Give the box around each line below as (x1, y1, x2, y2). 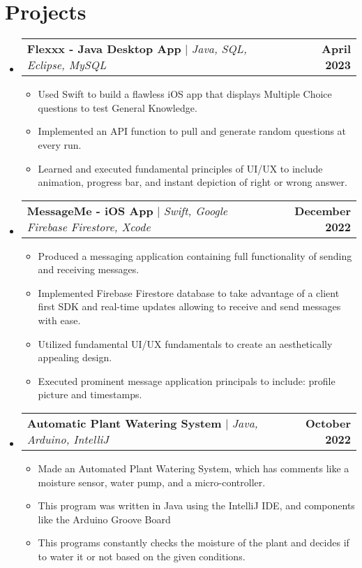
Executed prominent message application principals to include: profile (38, 373, 335, 388)
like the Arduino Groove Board (38, 511, 171, 526)
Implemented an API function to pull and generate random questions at (38, 124, 347, 138)
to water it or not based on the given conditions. (38, 549, 246, 563)
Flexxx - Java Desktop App (27, 41, 181, 57)
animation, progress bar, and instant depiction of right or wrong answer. (38, 175, 347, 189)
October (305, 415, 351, 432)
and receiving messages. (38, 262, 139, 277)
